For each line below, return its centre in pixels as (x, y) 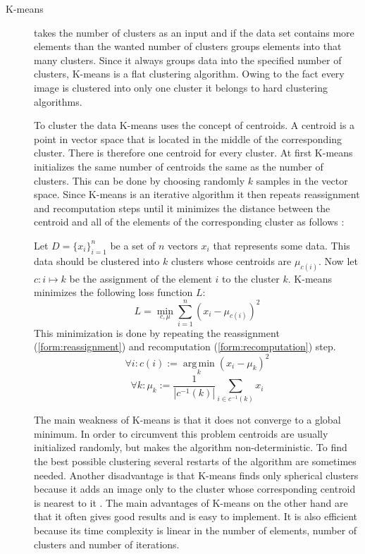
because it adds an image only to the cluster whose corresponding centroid (195, 489)
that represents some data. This (282, 245)
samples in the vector (302, 180)
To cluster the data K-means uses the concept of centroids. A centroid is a (194, 125)
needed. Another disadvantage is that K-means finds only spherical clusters (196, 475)
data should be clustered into (97, 260)
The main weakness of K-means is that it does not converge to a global (187, 420)
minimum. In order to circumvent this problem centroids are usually (181, 433)
